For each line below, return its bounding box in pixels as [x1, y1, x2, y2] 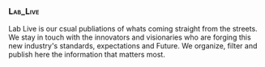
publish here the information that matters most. [8, 50, 166, 60]
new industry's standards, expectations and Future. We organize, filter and [8, 41, 258, 51]
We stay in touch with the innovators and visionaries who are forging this [8, 32, 251, 42]
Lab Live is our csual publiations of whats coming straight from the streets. [8, 24, 258, 34]
